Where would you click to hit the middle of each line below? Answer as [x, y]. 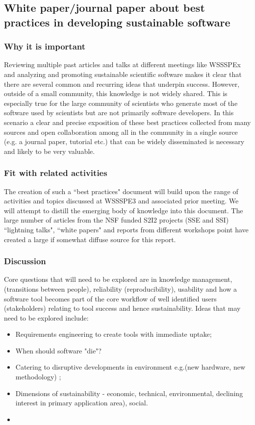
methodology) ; [38, 377]
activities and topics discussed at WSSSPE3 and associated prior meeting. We [121, 201]
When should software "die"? [58, 350]
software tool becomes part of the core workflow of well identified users [110, 298]
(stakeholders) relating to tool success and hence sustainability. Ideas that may [122, 308]
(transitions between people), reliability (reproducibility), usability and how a [120, 288]
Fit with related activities [56, 173]
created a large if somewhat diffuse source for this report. [90, 239]
